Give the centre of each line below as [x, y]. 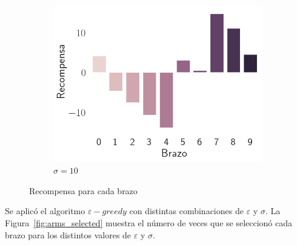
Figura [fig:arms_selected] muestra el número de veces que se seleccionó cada [149, 222]
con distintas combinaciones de [186, 211]
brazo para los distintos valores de [68, 234]
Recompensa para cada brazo [83, 190]
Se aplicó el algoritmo [45, 211]
